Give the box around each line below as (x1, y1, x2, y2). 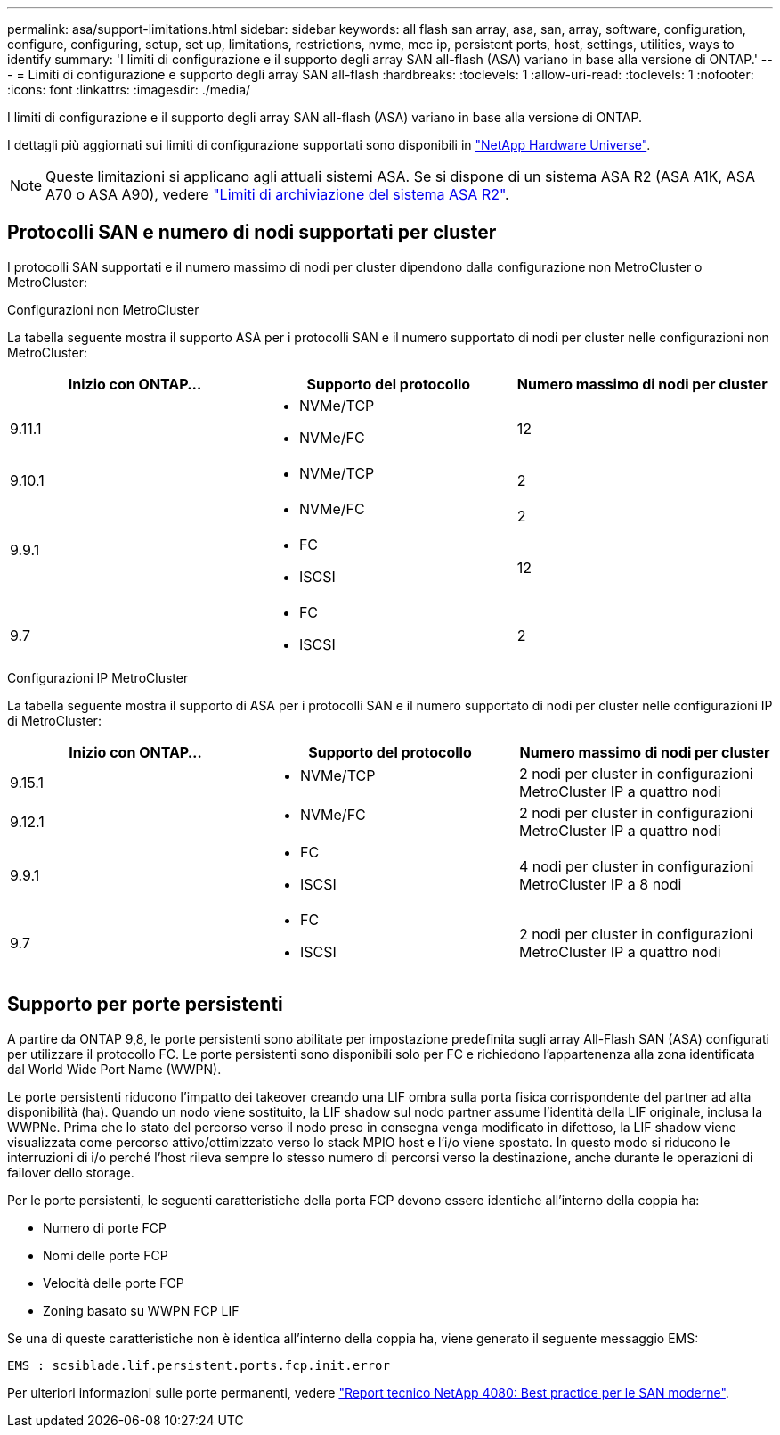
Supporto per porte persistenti (7, 993, 283, 1016)
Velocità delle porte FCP (43, 1275, 184, 1291)
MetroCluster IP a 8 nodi (518, 874, 682, 893)
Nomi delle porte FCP (43, 1247, 168, 1263)
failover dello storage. (7, 1164, 134, 1180)
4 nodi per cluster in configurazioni (518, 857, 754, 875)
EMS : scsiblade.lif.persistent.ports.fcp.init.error (7, 1357, 390, 1373)
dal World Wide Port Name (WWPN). (7, 1061, 222, 1077)
